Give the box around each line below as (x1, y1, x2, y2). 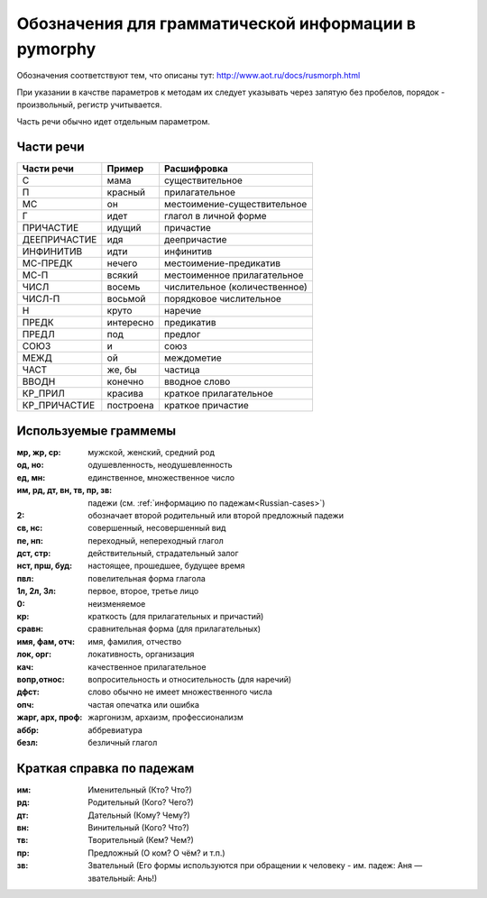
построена (106, 399, 155, 412)
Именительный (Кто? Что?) (87, 784, 193, 795)
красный (106, 186, 146, 198)
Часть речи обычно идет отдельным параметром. (16, 115, 211, 126)
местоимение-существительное (163, 198, 308, 211)
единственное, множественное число (87, 472, 234, 482)
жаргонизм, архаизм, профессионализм (87, 712, 243, 723)
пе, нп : (16, 535, 44, 545)
